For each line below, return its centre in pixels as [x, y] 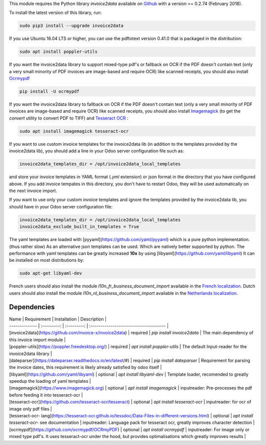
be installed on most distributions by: [47, 260]
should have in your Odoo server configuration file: [61, 206]
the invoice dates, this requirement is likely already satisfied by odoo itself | [85, 367]
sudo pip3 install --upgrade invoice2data [71, 26]
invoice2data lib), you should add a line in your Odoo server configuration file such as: [97, 151]
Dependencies [32, 307]
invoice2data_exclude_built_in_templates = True [79, 227]
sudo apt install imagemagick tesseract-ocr [74, 131]
